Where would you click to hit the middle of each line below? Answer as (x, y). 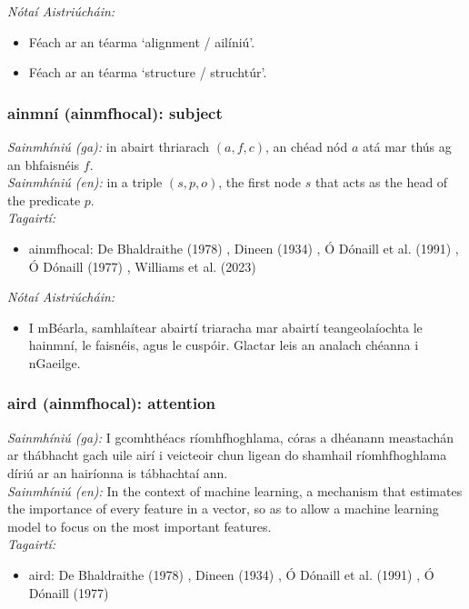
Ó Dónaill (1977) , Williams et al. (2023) (142, 266)
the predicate (44, 200)
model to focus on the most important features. (140, 526)
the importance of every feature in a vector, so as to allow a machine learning (223, 509)
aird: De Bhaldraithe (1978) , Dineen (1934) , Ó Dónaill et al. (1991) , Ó (231, 574)
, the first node (259, 182)
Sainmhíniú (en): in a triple (85, 182)
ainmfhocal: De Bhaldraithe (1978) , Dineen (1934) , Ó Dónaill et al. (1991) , (244, 248)
